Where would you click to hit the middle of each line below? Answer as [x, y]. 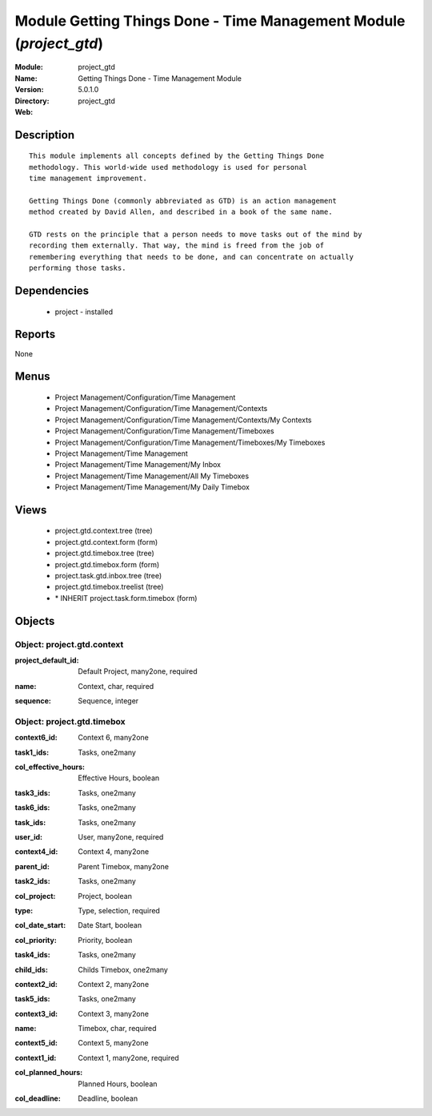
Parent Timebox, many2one [124, 866]
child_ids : [31, 969]
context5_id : [36, 1043]
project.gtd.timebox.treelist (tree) [109, 587]
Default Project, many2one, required [138, 671]
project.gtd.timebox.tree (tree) [105, 554]
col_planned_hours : [49, 1073]
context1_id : [36, 1058]
